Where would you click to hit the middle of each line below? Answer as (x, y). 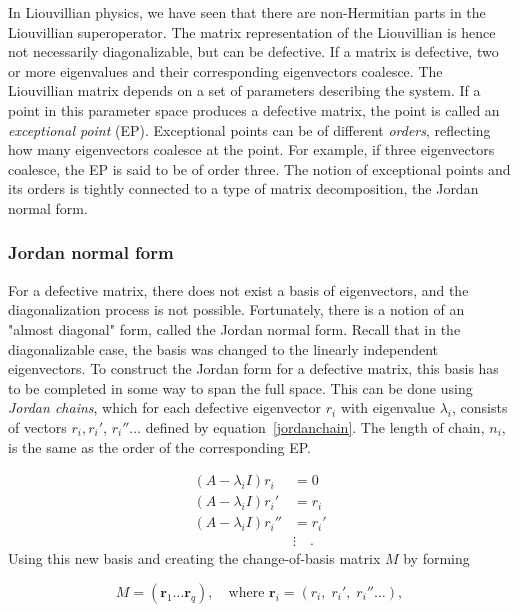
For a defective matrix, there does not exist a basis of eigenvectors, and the (238, 289)
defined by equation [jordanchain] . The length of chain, (315, 426)
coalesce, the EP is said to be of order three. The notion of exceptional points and (259, 168)
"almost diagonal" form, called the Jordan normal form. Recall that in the (234, 328)
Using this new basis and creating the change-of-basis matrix (194, 558)
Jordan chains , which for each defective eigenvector (165, 407)
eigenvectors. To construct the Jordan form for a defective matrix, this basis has (253, 368)
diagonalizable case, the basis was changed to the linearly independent (223, 348)
